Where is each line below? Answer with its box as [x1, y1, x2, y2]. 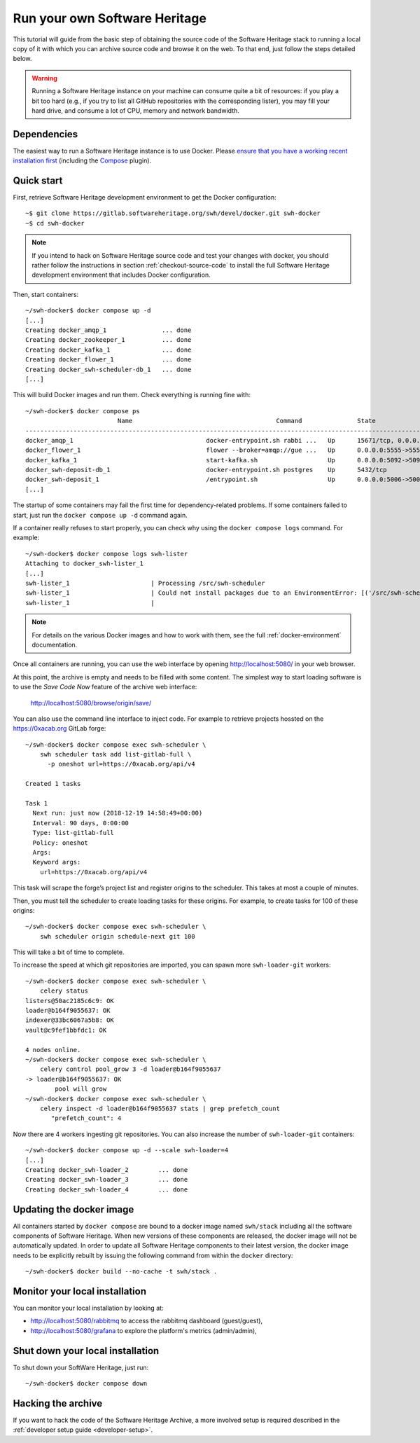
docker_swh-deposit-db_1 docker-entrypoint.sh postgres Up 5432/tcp [25, 466, 388, 474]
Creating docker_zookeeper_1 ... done [25, 336, 192, 344]
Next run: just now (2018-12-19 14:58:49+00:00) [32, 809, 203, 817]
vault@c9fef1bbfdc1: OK [25, 1026, 107, 1034]
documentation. [31, 640, 78, 649]
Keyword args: [32, 858, 81, 867]
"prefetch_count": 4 [51, 1114, 122, 1122]
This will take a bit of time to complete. [13, 948, 125, 956]
